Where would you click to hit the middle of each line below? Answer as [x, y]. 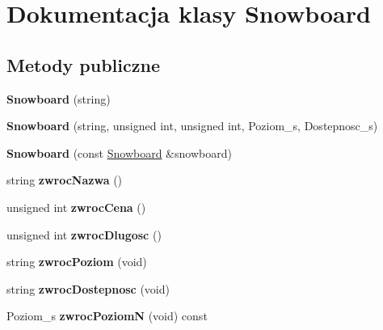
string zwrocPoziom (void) [77, 262]
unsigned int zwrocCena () [76, 207]
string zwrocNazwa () [65, 180]
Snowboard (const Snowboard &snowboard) [119, 152]
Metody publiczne [83, 64]
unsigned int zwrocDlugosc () [84, 234]
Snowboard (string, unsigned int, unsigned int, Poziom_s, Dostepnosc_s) [192, 126]
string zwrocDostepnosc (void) [88, 288]
